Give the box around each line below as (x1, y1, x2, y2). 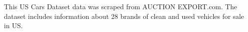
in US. (4, 20, 23, 31)
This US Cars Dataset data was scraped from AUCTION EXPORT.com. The (4, 1, 237, 11)
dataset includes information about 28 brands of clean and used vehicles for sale (4, 11, 244, 21)
